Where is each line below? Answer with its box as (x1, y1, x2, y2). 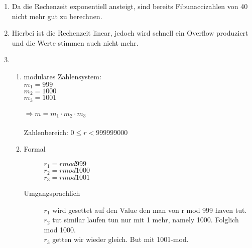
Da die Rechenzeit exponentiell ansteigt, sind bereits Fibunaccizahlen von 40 (12, 1, 248, 11)
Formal (24, 144, 46, 154)
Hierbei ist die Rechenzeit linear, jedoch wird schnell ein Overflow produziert (12, 28, 248, 38)
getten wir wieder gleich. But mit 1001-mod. (52, 234, 189, 244)
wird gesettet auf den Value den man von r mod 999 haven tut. (52, 204, 247, 215)
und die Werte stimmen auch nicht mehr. (12, 37, 139, 48)
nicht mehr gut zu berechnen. (12, 11, 102, 21)
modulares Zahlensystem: (24, 71, 101, 81)
